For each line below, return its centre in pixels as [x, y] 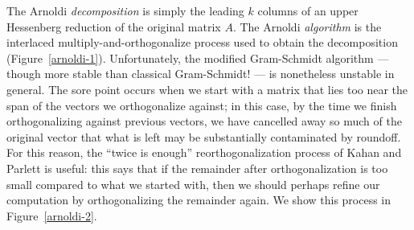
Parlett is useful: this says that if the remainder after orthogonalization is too [197, 168]
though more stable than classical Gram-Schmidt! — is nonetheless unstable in [201, 74]
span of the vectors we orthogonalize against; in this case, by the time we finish [202, 105]
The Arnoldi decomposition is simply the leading [125, 10]
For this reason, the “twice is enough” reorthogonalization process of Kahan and [204, 152]
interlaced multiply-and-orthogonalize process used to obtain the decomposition [202, 42]
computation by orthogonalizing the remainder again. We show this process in [199, 200]
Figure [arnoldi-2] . [52, 215]
